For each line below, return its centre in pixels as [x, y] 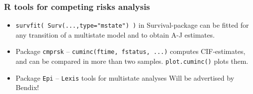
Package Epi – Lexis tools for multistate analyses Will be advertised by [125, 77]
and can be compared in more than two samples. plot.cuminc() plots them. [132, 61]
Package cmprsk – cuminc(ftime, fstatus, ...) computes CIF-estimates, [130, 51]
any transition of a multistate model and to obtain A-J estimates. [115, 34]
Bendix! [27, 87]
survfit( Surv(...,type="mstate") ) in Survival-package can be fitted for [132, 25]
